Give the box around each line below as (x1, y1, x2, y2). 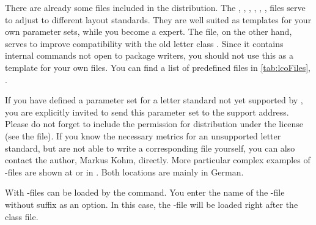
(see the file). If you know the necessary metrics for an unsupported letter (5, 129, 281, 142)
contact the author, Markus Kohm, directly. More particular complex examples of (5, 153, 310, 166)
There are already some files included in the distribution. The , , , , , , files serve (5, 1, 306, 13)
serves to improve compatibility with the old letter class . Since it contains (5, 37, 284, 50)
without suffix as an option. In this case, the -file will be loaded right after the (5, 197, 298, 210)
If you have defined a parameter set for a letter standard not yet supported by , (5, 94, 303, 106)
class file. (5, 210, 39, 223)
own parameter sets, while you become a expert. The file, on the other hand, (5, 25, 292, 38)
